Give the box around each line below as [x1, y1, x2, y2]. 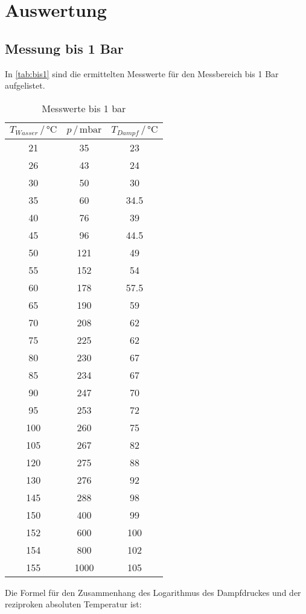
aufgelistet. [5, 79, 45, 92]
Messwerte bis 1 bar [42, 101, 126, 115]
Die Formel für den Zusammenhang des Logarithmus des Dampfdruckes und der [5, 586, 301, 598]
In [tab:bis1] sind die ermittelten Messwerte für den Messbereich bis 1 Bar [5, 67, 279, 80]
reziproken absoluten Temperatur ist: [5, 598, 142, 610]
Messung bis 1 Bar [5, 39, 124, 57]
